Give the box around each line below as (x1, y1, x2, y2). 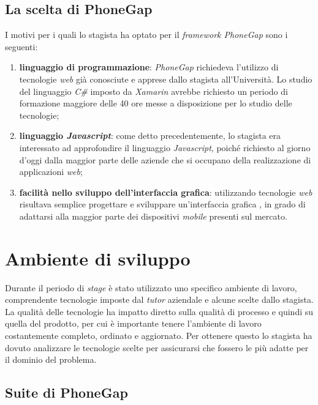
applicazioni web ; (19, 165, 83, 178)
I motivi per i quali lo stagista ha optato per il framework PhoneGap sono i (5, 28, 288, 41)
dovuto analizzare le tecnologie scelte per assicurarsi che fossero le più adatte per (5, 341, 309, 354)
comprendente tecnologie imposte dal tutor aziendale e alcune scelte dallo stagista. (5, 293, 314, 306)
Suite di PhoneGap (5, 383, 128, 402)
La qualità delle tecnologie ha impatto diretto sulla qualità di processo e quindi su (5, 305, 314, 318)
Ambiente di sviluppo (5, 245, 191, 270)
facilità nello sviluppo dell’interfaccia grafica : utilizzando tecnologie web (19, 185, 312, 198)
